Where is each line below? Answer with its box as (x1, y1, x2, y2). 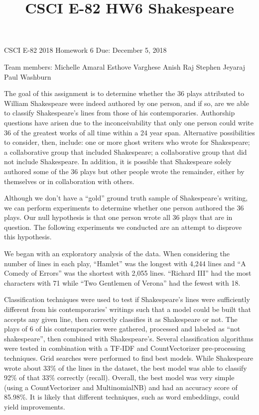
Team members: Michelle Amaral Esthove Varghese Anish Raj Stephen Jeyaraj (4, 61, 246, 72)
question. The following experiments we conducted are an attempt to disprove (4, 221, 242, 232)
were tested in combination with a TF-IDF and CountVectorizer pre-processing (4, 343, 246, 353)
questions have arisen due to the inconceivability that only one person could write (4, 117, 254, 127)
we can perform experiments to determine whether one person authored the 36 (4, 202, 244, 212)
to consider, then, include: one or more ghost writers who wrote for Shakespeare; (4, 137, 250, 147)
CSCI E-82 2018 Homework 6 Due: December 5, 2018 (4, 45, 167, 55)
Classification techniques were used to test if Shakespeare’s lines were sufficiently (4, 294, 250, 305)
